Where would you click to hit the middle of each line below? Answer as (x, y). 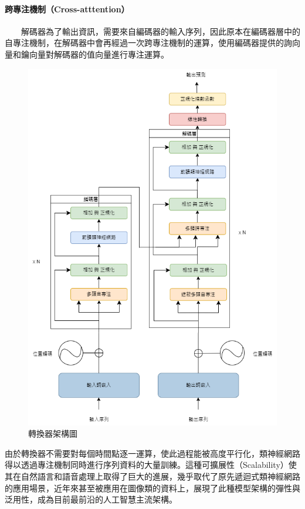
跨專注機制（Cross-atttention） (67, 9)
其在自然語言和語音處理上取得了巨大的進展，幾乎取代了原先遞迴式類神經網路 (152, 476)
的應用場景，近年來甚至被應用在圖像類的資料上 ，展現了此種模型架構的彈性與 (152, 488)
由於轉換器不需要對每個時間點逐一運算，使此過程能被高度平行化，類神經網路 (152, 453)
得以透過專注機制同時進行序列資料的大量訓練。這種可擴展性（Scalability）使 (151, 465)
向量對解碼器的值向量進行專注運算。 (99, 54)
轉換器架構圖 (53, 433)
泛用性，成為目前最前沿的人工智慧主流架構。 (91, 499)
